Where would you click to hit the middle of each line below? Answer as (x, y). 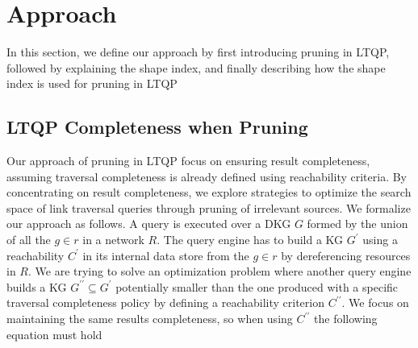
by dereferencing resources (346, 255)
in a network (113, 240)
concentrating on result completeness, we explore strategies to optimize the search (209, 192)
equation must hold (54, 334)
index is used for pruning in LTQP (92, 83)
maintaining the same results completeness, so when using (150, 319)
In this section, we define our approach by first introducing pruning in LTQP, (198, 52)
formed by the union (357, 224)
